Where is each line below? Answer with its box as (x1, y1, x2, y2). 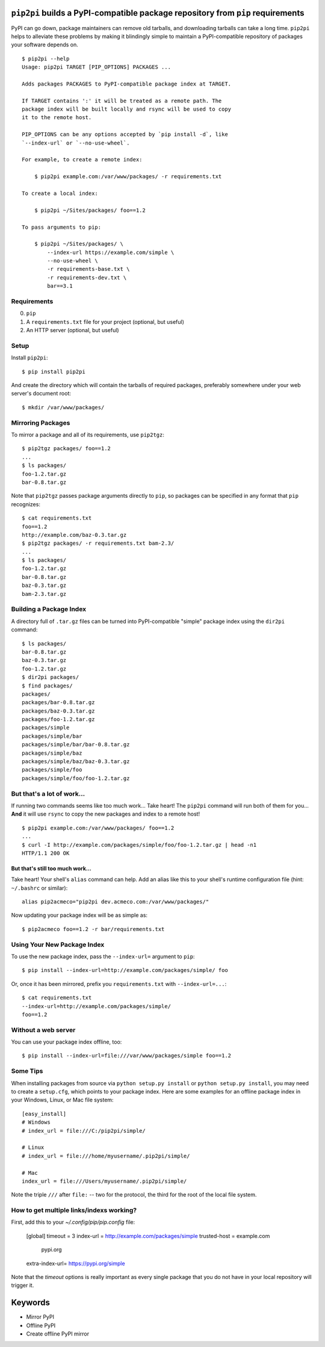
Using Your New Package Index (11, 940, 105, 949)
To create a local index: (22, 190, 99, 197)
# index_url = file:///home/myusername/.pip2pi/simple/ (22, 1153, 190, 1159)
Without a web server (11, 1026, 76, 1034)
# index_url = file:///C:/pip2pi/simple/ (22, 1127, 146, 1134)
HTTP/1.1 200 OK (22, 849, 70, 856)
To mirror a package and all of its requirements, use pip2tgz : (11, 431, 165, 438)
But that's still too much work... (11, 864, 91, 872)
